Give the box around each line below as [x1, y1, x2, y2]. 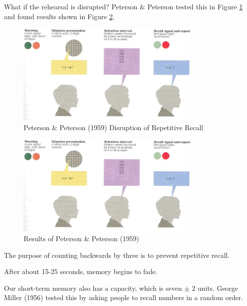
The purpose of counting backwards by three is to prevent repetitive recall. [4, 250, 230, 260]
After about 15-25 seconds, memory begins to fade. [4, 266, 158, 277]
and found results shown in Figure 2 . [4, 11, 115, 21]
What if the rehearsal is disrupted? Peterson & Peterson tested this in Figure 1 [4, 1, 243, 11]
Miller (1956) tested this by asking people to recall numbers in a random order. [4, 292, 243, 303]
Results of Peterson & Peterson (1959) [24, 233, 139, 244]
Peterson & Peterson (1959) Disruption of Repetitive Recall [24, 122, 203, 132]
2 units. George [192, 282, 238, 293]
